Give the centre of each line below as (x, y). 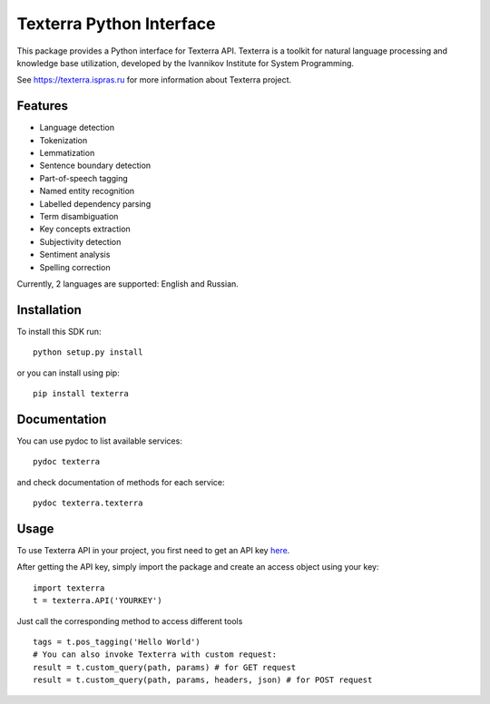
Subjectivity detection (80, 241)
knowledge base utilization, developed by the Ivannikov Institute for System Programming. (185, 63)
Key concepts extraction (85, 229)
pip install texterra (81, 393)
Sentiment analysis (75, 255)
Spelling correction (75, 267)
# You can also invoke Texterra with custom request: (155, 655)
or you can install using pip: (68, 373)
